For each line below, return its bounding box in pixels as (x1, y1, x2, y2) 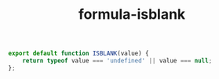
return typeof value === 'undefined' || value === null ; (22, 57, 213, 65)
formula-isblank (78, 5, 186, 23)
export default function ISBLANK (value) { (8, 49, 149, 58)
